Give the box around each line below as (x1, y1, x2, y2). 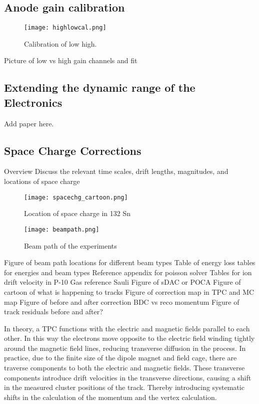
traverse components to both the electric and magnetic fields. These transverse (4, 362, 245, 373)
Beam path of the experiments (24, 240, 117, 251)
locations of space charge (4, 176, 80, 186)
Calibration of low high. (24, 38, 97, 49)
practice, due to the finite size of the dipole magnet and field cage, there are (4, 352, 237, 363)
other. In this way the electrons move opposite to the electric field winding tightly (4, 333, 255, 343)
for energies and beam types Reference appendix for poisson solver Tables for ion (4, 267, 252, 277)
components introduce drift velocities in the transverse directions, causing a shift (4, 372, 251, 382)
